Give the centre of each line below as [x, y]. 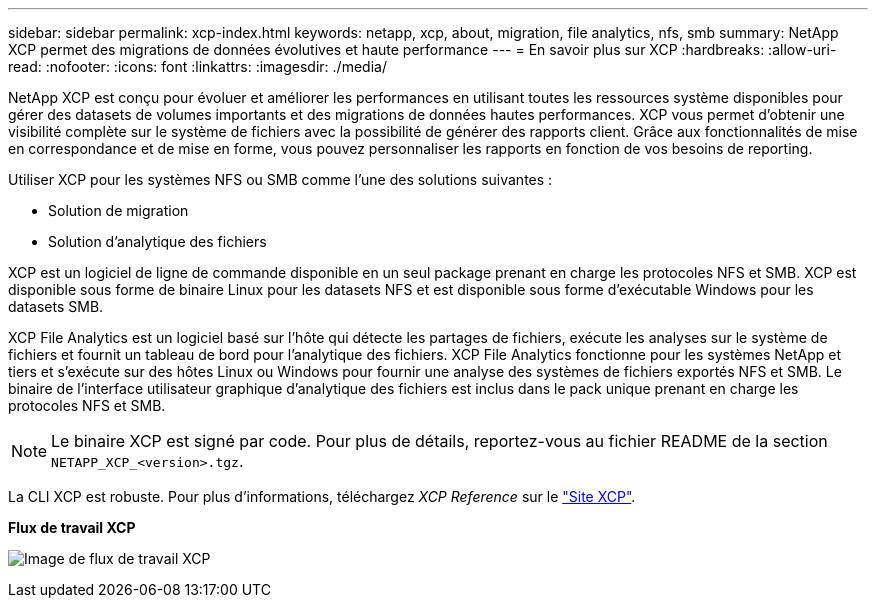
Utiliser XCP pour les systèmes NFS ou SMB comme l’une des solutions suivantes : [280, 179]
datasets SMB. [56, 306]
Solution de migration [118, 210]
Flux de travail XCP [72, 527]
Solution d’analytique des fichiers [157, 241]
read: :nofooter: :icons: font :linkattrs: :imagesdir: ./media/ [197, 66]
